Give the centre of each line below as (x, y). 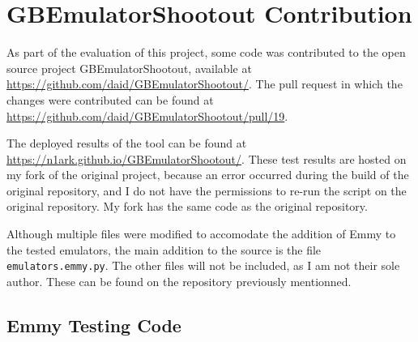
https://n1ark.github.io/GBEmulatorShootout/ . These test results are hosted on (207, 158)
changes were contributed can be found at (110, 99)
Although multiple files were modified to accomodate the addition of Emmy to (201, 234)
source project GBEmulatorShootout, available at (129, 68)
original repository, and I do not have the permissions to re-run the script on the (207, 190)
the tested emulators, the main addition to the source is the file (164, 249)
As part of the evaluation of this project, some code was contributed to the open (206, 52)
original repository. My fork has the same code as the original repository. (187, 206)
